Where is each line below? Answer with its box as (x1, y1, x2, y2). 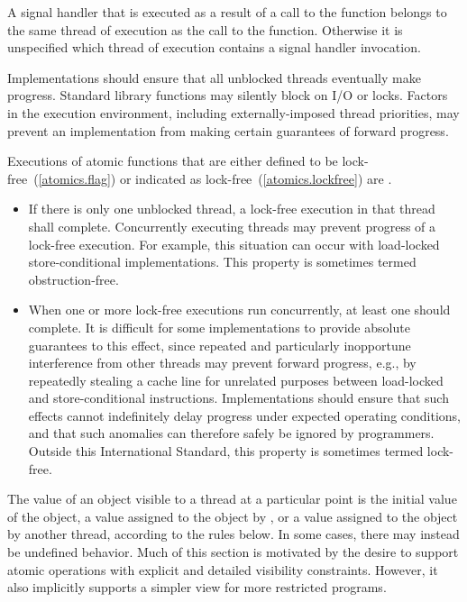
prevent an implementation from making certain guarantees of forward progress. (7, 121, 449, 140)
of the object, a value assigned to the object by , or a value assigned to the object (7, 506, 458, 525)
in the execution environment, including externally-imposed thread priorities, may (7, 103, 460, 122)
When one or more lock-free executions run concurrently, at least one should (28, 300, 451, 319)
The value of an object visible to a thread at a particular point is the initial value (7, 489, 457, 508)
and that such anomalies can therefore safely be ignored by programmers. (28, 424, 435, 442)
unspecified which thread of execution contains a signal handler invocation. (7, 38, 421, 57)
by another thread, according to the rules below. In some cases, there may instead (7, 524, 460, 543)
